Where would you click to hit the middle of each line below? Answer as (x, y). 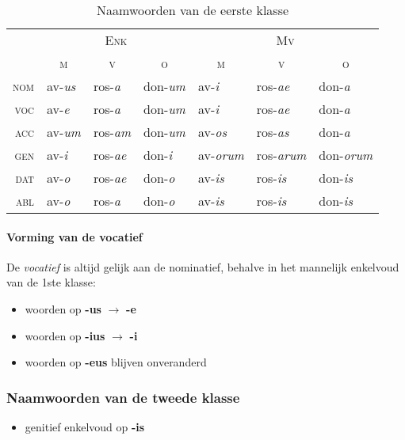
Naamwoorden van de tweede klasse (123, 397)
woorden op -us (63, 308)
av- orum (221, 155)
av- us (61, 86)
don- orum (346, 155)
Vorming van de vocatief (75, 236)
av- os (212, 132)
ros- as (273, 132)
